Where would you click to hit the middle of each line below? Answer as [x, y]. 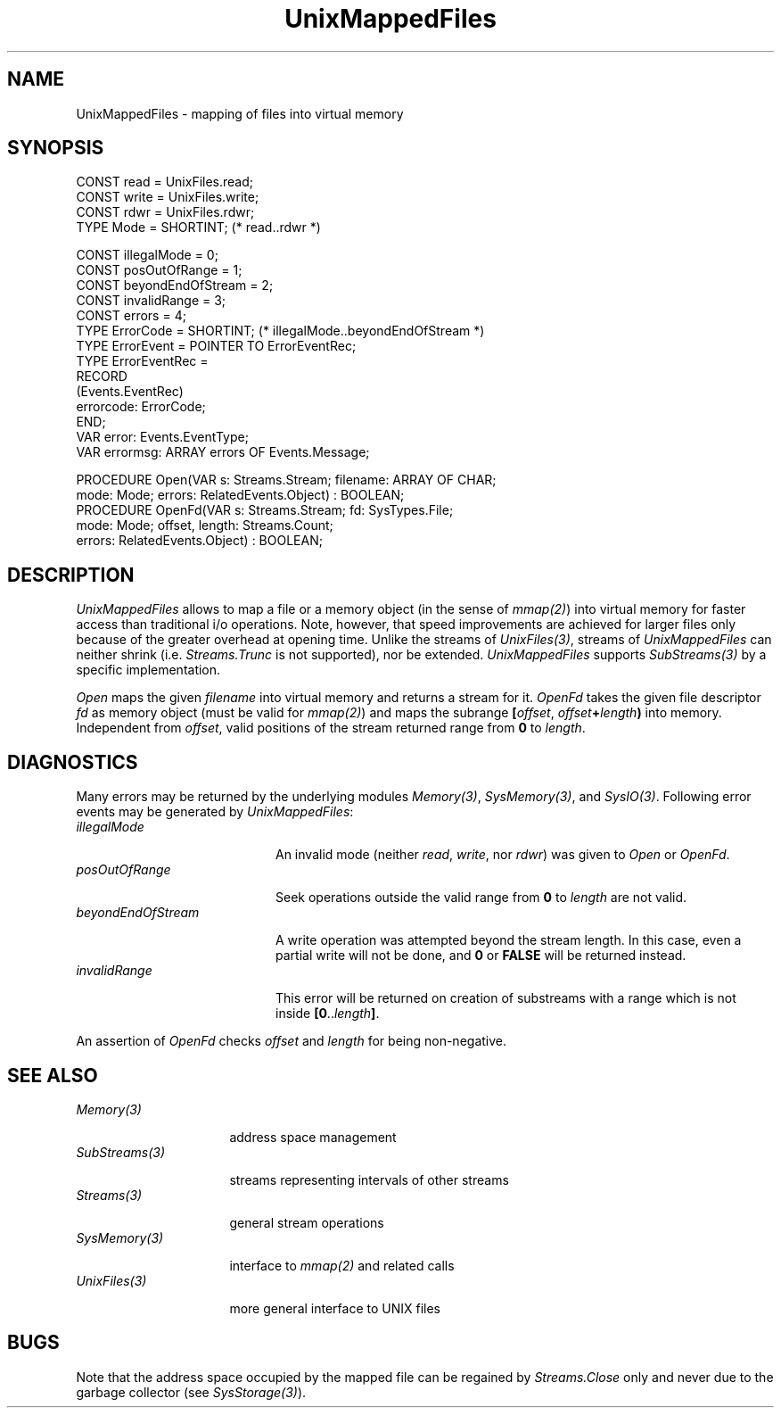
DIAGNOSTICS [73, 762]
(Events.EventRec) [130, 392]
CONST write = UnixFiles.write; [168, 197]
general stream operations [307, 1222]
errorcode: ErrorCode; [141, 407]
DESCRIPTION [71, 575]
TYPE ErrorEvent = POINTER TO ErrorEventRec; [216, 346]
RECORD [102, 377]
